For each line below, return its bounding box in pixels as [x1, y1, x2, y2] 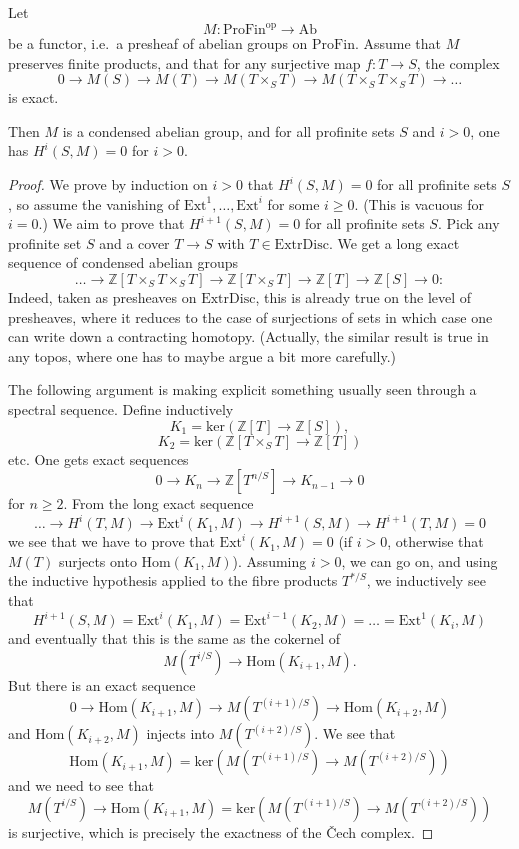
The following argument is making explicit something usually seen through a [8, 379, 477, 400]
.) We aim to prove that [38, 213, 185, 234]
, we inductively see [366, 570, 486, 591]
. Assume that [354, 33, 442, 54]
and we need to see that [8, 775, 154, 796]
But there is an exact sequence [8, 674, 196, 695]
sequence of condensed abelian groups [8, 252, 239, 273]
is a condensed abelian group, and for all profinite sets [62, 120, 395, 141]
